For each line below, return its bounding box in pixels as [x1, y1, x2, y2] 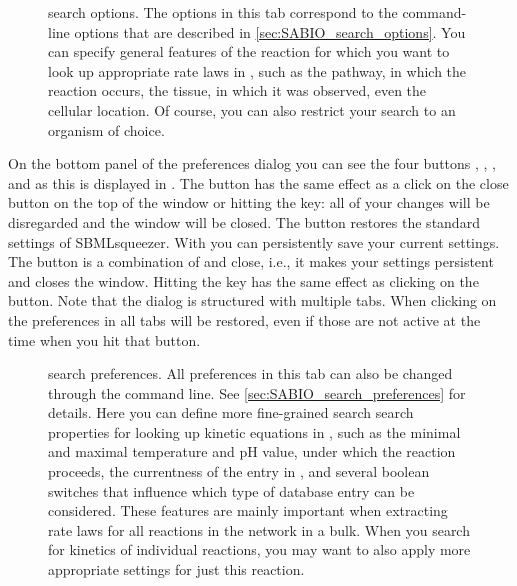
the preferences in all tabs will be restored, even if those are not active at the [8, 309, 481, 330]
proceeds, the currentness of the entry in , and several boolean [48, 461, 430, 482]
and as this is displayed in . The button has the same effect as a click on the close [8, 172, 509, 193]
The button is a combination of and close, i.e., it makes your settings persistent [8, 251, 494, 272]
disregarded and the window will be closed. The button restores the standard [8, 211, 480, 232]
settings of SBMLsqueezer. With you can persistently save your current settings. [8, 231, 500, 252]
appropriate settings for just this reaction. [48, 559, 305, 580]
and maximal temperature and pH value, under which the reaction [48, 441, 456, 462]
